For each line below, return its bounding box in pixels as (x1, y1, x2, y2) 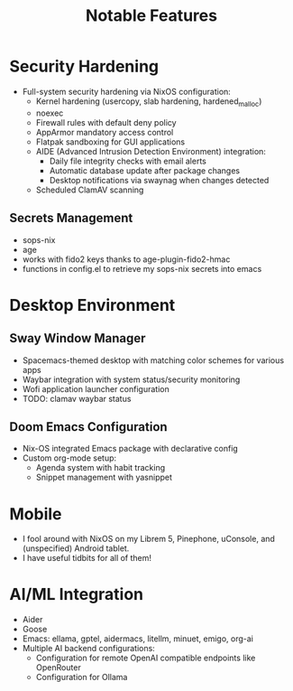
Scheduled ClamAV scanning (35, 184, 144, 195)
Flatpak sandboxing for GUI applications (35, 136, 186, 147)
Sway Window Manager (9, 331, 146, 346)
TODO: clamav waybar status (22, 393, 132, 404)
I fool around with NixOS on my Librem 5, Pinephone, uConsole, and (22, 534, 275, 545)
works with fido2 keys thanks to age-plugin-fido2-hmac (22, 254, 231, 265)
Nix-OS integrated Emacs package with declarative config (22, 444, 239, 454)
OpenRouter (35, 662, 81, 673)
